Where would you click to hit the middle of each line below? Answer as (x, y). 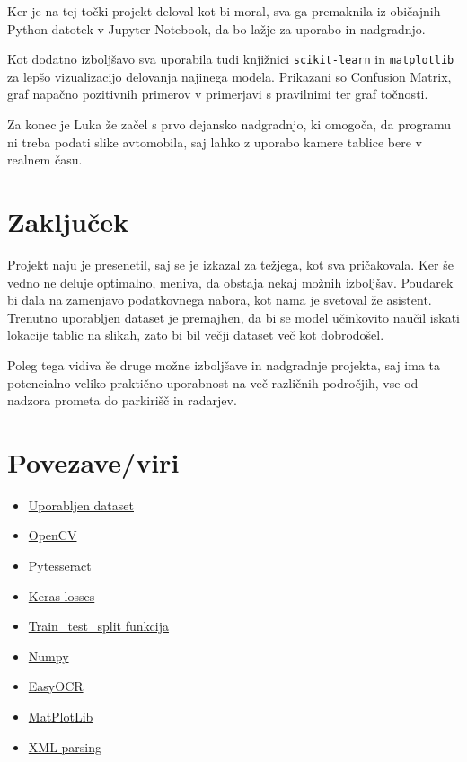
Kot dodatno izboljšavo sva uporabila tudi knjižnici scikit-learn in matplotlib (231, 59)
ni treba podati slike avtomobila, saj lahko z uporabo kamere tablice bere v (215, 142)
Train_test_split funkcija (98, 626)
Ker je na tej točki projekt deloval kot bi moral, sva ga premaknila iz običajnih (224, 11)
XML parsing (65, 746)
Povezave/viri (93, 461)
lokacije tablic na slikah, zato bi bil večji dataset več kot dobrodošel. (196, 335)
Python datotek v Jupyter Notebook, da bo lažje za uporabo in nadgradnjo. (216, 28)
